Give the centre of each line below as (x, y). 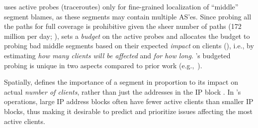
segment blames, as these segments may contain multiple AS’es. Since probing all (128, 16)
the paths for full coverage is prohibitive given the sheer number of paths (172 (123, 26)
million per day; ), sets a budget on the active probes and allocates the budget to (127, 36)
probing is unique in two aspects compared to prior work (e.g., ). (103, 65)
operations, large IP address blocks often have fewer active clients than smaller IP (129, 101)
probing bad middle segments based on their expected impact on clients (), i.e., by (129, 46)
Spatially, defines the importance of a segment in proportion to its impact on (121, 82)
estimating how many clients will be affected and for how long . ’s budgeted (117, 55)
